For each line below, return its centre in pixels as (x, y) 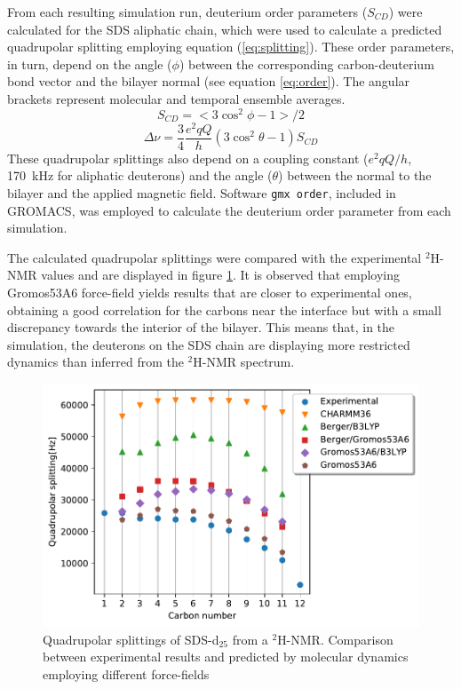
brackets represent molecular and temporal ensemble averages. (176, 98)
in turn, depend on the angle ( (90, 63)
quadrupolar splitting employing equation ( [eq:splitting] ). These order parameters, (231, 47)
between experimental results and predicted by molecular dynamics (226, 657)
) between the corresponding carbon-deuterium (306, 63)
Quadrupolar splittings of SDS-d (131, 639)
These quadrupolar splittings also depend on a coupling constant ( (188, 158)
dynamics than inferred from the (95, 362)
